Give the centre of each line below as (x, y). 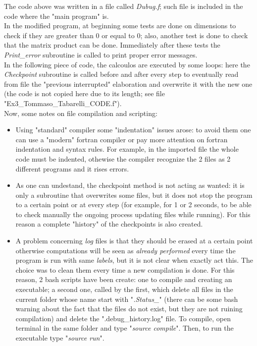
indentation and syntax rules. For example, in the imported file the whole (127, 149)
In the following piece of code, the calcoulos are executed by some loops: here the (127, 64)
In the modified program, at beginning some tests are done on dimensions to (120, 26)
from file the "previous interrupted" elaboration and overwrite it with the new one (128, 84)
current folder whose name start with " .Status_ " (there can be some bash (127, 299)
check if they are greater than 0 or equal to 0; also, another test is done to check (126, 35)
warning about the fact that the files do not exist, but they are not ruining (129, 309)
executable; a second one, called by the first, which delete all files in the (124, 289)
